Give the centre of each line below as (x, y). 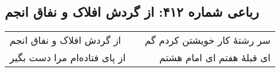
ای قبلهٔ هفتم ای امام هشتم (215, 58)
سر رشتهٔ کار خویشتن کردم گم (208, 40)
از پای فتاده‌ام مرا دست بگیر (68, 58)
